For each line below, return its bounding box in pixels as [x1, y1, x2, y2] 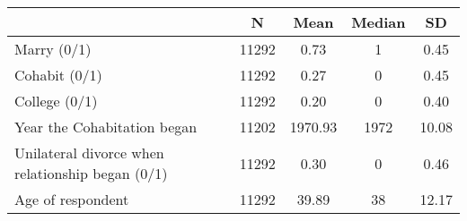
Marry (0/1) [14, 38, 92, 59]
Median [351, 12, 406, 32]
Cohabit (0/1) [14, 64, 102, 85]
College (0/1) [14, 90, 98, 111]
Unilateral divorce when [14, 142, 164, 163]
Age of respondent [14, 189, 129, 209]
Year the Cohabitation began [14, 116, 198, 137]
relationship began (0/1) [14, 163, 168, 183]
